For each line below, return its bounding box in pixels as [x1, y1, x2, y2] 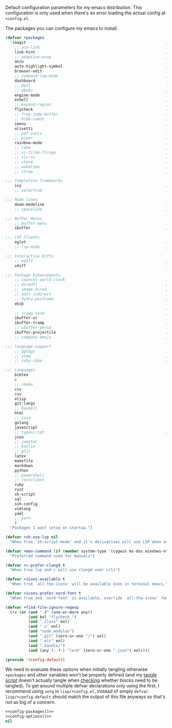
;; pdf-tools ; [14, 131, 168, 136]
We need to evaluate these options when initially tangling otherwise [5, 666, 147, 672]
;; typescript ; [14, 429, 168, 435]
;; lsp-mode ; [14, 244, 168, 249]
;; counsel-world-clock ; [14, 277, 168, 282]
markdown [14, 463, 33, 468]
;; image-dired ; [14, 287, 168, 292]
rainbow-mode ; [14, 140, 168, 145]
